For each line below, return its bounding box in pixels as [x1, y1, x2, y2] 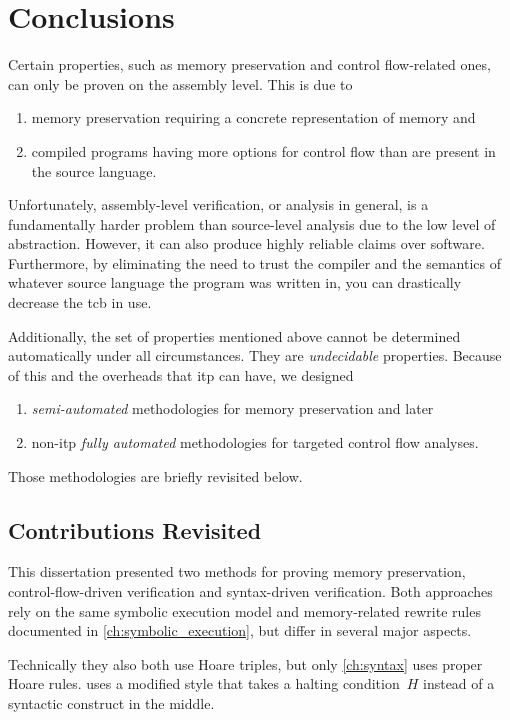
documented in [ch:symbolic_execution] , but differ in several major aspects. [8, 620, 472, 641]
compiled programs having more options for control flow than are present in [31, 140, 496, 161]
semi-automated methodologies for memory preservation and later [31, 398, 434, 419]
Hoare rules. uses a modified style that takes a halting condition [8, 673, 400, 694]
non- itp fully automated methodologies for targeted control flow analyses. [31, 432, 479, 453]
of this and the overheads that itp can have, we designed [8, 364, 354, 385]
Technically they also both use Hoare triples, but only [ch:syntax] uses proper [8, 653, 483, 674]
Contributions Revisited [8, 514, 262, 545]
